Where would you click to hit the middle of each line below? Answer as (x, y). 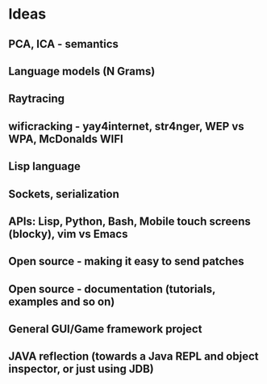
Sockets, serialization (64, 194)
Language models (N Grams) (82, 71)
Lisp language (44, 167)
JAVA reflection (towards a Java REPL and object (133, 357)
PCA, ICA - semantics (64, 44)
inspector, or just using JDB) (81, 369)
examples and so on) (62, 301)
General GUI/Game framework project (105, 329)
